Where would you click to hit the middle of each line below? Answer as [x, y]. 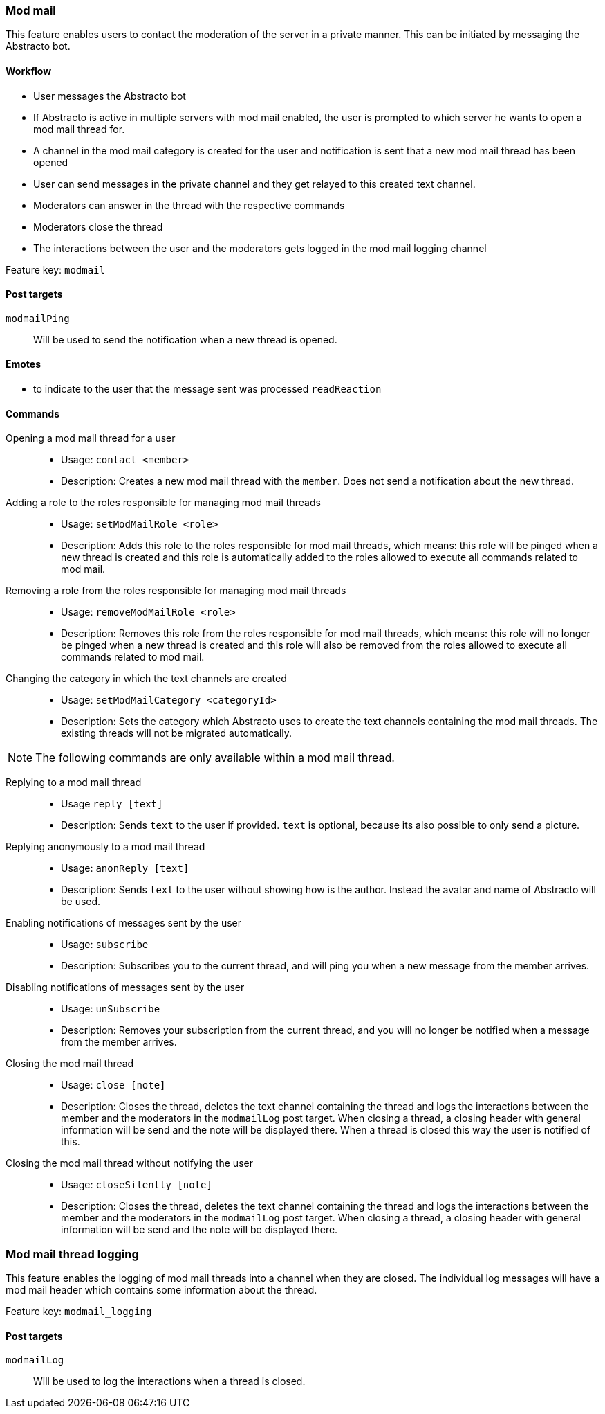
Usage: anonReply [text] [125, 868]
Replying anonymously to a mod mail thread [105, 847]
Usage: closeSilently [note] [137, 1185]
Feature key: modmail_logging [79, 1311]
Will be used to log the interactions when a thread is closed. [169, 1381]
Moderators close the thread [98, 226]
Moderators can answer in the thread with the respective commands [189, 205]
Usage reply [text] [112, 804]
